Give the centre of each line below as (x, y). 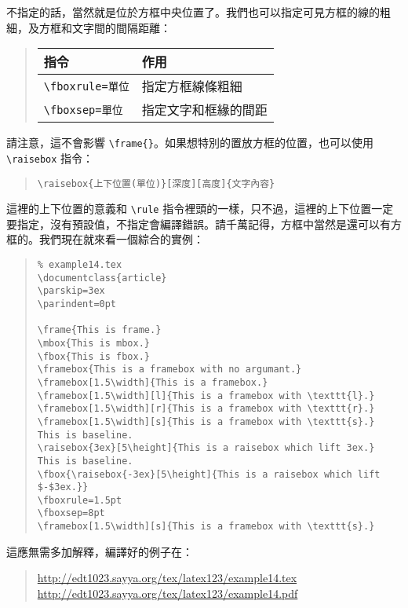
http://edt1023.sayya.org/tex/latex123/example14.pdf (168, 593)
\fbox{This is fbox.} (93, 356)
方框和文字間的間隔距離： (105, 27)
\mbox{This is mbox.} (93, 343)
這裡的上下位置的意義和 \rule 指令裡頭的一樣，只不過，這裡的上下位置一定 (200, 209)
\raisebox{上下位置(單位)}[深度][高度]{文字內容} (156, 183)
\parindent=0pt (77, 304)
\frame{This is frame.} (99, 330)
